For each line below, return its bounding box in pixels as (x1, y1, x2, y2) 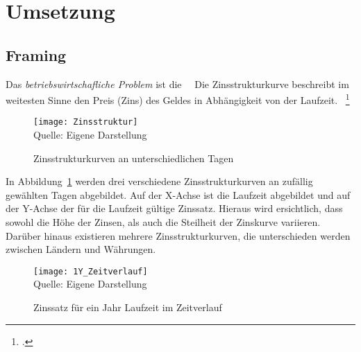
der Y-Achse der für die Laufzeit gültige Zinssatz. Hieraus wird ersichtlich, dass (6, 201, 343, 215)
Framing (6, 44, 67, 65)
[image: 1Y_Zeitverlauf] (33, 266, 148, 276)
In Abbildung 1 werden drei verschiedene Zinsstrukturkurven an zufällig (6, 174, 313, 188)
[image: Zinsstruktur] (33, 117, 138, 127)
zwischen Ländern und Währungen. (6, 242, 156, 256)
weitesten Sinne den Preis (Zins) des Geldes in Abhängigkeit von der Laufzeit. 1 (6, 91, 350, 107)
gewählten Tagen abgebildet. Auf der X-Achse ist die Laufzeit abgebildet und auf (6, 187, 351, 202)
